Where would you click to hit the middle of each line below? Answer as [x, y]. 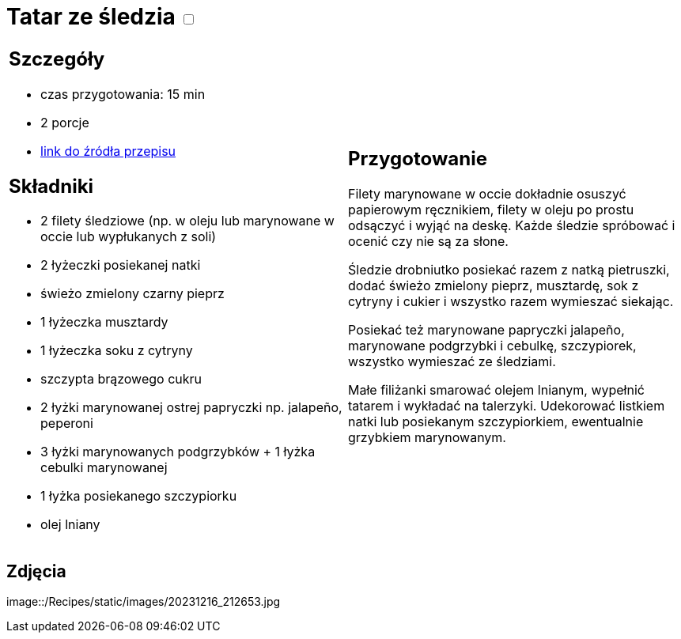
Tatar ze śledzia [91, 17]
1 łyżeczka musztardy [104, 322]
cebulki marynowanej [104, 468]
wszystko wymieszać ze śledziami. [452, 362]
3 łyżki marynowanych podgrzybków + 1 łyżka [178, 452]
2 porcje [65, 122]
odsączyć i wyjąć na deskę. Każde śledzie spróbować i [512, 226]
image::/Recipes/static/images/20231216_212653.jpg [144, 602]
